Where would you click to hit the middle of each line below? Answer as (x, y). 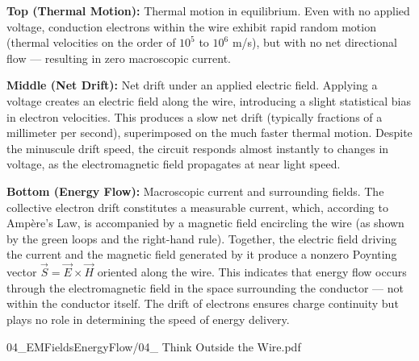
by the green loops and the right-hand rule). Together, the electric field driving (202, 238)
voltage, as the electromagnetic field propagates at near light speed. (174, 164)
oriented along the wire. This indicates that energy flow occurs (252, 272)
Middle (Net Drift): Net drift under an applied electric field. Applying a (192, 85)
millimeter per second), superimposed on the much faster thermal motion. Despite (209, 133)
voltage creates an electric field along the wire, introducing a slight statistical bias (209, 100)
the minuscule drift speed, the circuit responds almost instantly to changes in (198, 148)
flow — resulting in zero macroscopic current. (119, 58)
